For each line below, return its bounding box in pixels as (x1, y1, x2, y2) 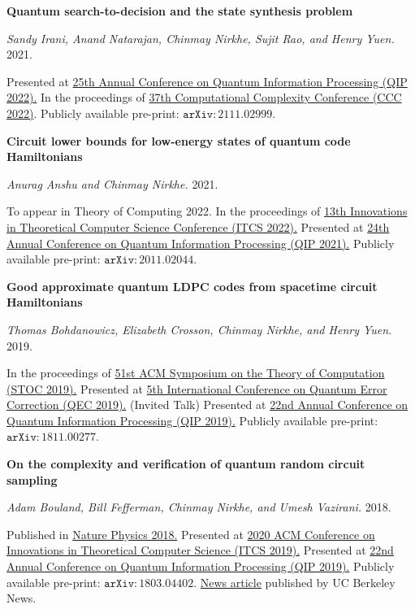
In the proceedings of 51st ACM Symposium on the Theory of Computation (6, 364, 385, 381)
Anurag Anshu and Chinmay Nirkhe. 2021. (6, 175, 218, 192)
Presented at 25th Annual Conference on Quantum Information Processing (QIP (6, 72, 408, 89)
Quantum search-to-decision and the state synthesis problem (6, 2, 353, 19)
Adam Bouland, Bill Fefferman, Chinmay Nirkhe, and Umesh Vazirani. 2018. (6, 498, 391, 515)
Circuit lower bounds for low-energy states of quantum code (6, 132, 351, 149)
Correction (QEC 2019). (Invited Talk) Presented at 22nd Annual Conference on (6, 396, 409, 413)
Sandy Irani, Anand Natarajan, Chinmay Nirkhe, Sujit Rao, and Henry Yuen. (6, 29, 395, 46)
